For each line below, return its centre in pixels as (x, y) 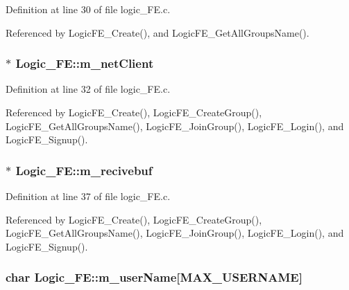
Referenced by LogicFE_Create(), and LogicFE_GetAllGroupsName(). (158, 32)
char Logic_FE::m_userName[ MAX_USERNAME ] (154, 277)
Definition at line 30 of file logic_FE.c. (88, 9)
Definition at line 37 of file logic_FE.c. (88, 196)
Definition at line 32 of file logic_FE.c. (88, 89)
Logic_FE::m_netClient (85, 63)
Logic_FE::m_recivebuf (84, 170)
